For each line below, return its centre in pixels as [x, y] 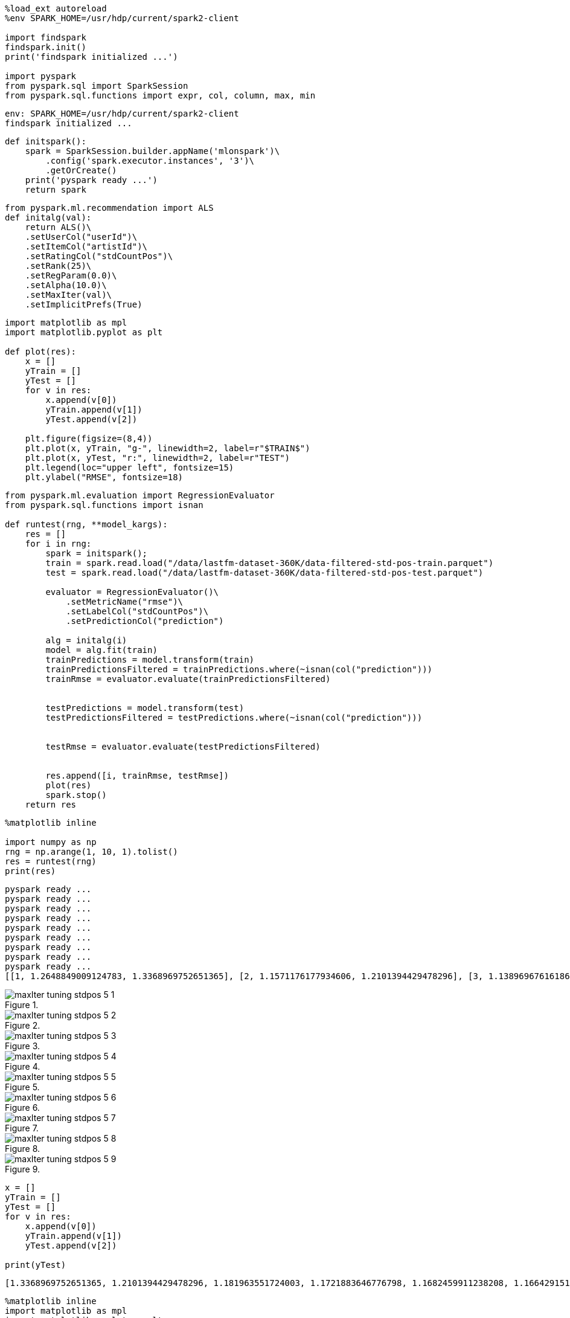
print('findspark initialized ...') [91, 57]
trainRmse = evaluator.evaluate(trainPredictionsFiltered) [188, 679]
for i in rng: [58, 544]
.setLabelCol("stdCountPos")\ [137, 611]
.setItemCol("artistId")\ [86, 246]
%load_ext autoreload [56, 8]
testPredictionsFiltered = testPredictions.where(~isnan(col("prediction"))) [234, 718]
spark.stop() [76, 795]
